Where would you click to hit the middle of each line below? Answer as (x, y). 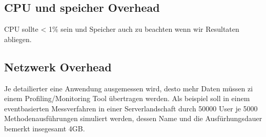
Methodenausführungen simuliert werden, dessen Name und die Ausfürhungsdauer (133, 118)
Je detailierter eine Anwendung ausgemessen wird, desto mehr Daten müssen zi (129, 88)
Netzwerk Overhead (58, 66)
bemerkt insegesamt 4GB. (45, 128)
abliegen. (18, 39)
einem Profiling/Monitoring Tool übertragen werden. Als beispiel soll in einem (127, 98)
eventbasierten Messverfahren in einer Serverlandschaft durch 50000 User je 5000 (131, 108)
